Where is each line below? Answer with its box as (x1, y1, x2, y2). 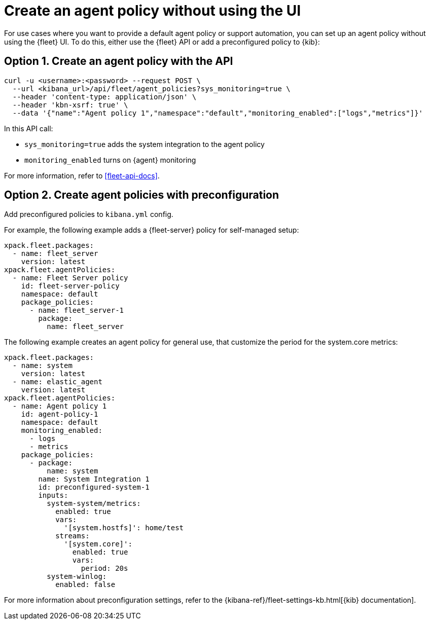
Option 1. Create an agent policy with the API (4, 55, 233, 68)
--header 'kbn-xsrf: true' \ (12, 100, 128, 109)
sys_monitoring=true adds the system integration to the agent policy (24, 139, 265, 149)
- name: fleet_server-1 (29, 306, 124, 315)
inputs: (38, 491, 68, 500)
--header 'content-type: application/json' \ (12, 92, 197, 101)
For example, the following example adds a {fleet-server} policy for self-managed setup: (4, 226, 299, 235)
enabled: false (55, 580, 116, 589)
